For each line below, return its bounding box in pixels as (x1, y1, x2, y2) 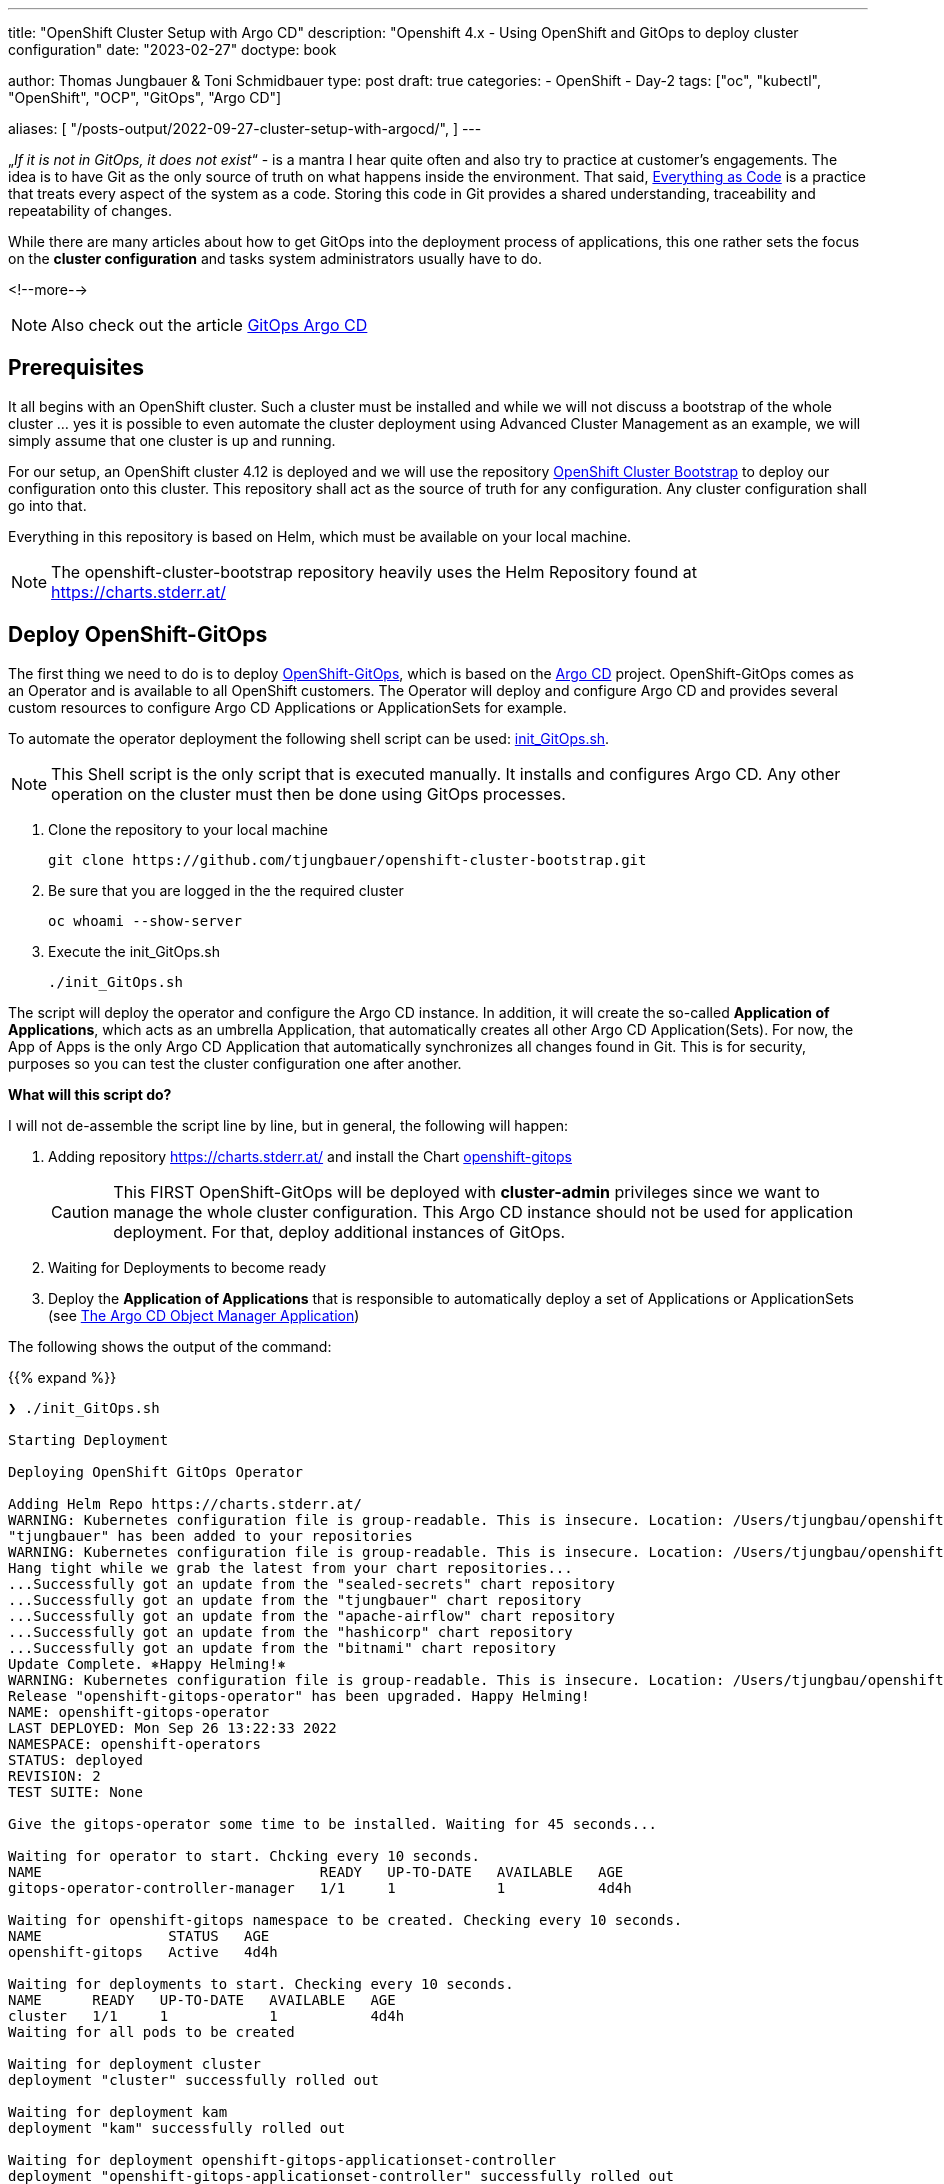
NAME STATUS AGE (8, 1927, 270, 1944)
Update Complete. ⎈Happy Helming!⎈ (8, 1655, 287, 1672)
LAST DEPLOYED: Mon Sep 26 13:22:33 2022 (8, 1719, 337, 1736)
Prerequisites (8, 355, 144, 381)
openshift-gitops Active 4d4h (8, 1943, 278, 1960)
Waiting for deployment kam (8, 2103, 228, 2120)
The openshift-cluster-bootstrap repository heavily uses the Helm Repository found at (51, 561, 697, 582)
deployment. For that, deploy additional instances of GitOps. (113, 1221, 566, 1242)
